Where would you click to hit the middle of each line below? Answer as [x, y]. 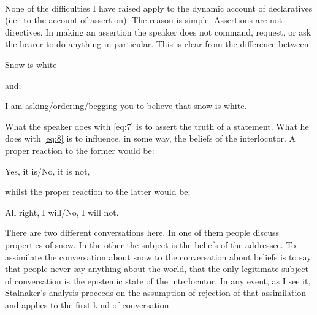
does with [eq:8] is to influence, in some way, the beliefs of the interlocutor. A [151, 138]
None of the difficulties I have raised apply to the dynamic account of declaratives [159, 8]
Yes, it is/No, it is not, [48, 171]
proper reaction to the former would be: [80, 150]
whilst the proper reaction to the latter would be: [98, 192]
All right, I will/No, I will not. [62, 212]
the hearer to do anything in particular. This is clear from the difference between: [158, 44]
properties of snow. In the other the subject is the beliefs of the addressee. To [151, 244]
